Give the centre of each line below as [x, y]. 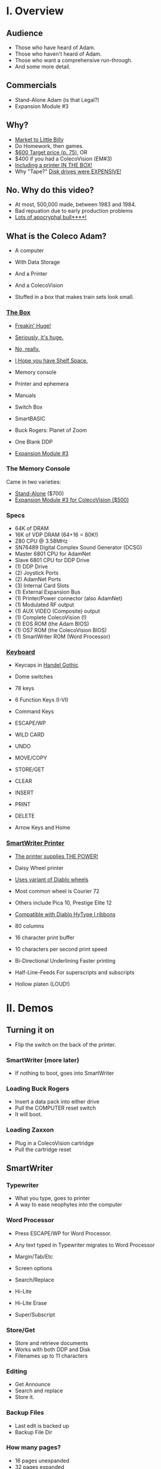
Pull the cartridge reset [43, 1149]
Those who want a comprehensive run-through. [74, 60]
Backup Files [25, 1413]
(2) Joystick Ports [37, 573]
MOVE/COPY [31, 758]
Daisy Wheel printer [39, 868]
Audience [25, 33]
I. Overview [35, 11]
